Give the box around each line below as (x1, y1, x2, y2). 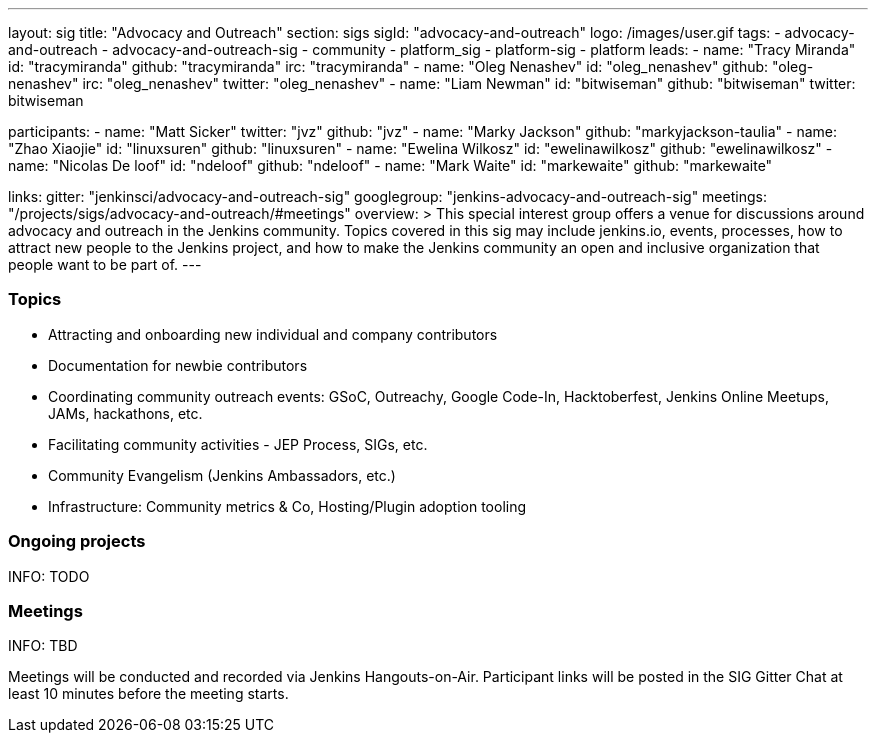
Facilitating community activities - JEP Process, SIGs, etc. (48, 435, 428, 453)
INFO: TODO (8, 567, 90, 585)
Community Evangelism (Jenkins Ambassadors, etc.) (48, 466, 396, 484)
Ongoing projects (8, 531, 146, 552)
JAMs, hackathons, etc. (48, 404, 203, 422)
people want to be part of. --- (8, 256, 202, 273)
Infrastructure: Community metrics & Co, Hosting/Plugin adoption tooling (48, 497, 527, 515)
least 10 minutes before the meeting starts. (8, 685, 289, 703)
